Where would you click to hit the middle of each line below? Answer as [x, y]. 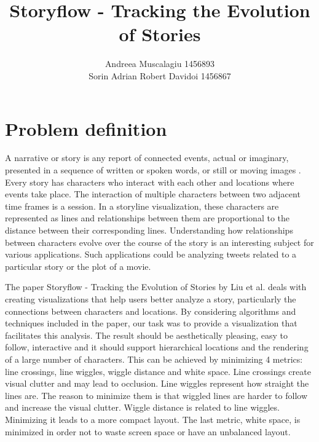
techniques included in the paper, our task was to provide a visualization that [151, 323]
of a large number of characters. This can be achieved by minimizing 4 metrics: [154, 359]
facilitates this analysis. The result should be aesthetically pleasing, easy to [146, 335]
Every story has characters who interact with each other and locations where [150, 182]
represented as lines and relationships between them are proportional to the [148, 218]
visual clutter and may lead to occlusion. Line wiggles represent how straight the [157, 383]
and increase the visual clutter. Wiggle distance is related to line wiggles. [142, 407]
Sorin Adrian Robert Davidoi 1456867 [160, 75]
